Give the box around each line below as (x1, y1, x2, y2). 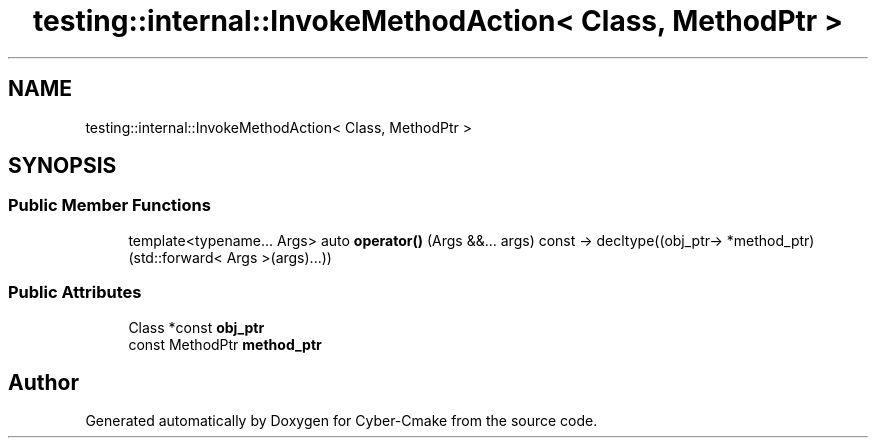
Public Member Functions (8, 195, 211, 216)
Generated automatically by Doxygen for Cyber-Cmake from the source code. (85, 412, 598, 430)
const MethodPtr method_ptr (128, 335, 322, 353)
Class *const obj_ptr (128, 318, 265, 336)
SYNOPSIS (8, 153, 117, 179)
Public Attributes (8, 282, 142, 303)
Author (8, 369, 79, 395)
